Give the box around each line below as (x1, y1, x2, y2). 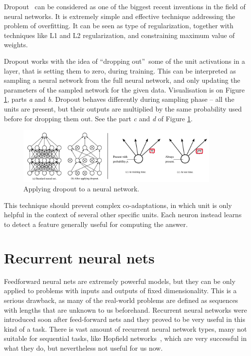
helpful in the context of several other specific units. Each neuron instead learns (4, 209, 242, 220)
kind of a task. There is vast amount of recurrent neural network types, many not (4, 323, 247, 334)
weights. (4, 39, 28, 50)
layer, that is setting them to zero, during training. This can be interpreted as (4, 65, 236, 75)
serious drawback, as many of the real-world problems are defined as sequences (4, 295, 238, 305)
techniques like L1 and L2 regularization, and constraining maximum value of (4, 30, 235, 40)
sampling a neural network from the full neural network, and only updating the (4, 75, 240, 85)
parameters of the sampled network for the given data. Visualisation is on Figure (4, 84, 245, 94)
